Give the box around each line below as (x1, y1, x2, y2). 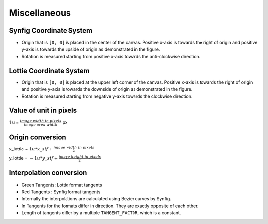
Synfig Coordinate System (9, 26, 93, 35)
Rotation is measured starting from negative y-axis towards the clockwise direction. (21, 93, 193, 99)
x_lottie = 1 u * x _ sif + (9, 146, 53, 151)
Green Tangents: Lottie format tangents (21, 182, 102, 188)
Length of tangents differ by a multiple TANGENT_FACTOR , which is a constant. (21, 210, 181, 216)
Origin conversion (9, 133, 67, 141)
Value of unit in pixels (9, 106, 77, 115)
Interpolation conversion (9, 169, 87, 177)
